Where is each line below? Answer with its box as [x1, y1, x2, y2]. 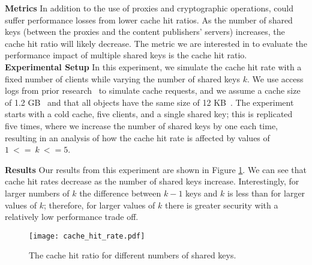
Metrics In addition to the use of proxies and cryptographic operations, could [5, 2, 293, 14]
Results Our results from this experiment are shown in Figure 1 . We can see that [5, 163, 307, 175]
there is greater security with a [164, 198, 278, 211]
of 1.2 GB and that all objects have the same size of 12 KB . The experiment [5, 96, 294, 108]
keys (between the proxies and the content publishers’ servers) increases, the [5, 25, 285, 38]
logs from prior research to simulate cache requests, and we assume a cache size [5, 84, 301, 97]
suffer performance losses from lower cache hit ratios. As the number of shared [5, 13, 293, 26]
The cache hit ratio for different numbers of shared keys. [29, 249, 236, 261]
